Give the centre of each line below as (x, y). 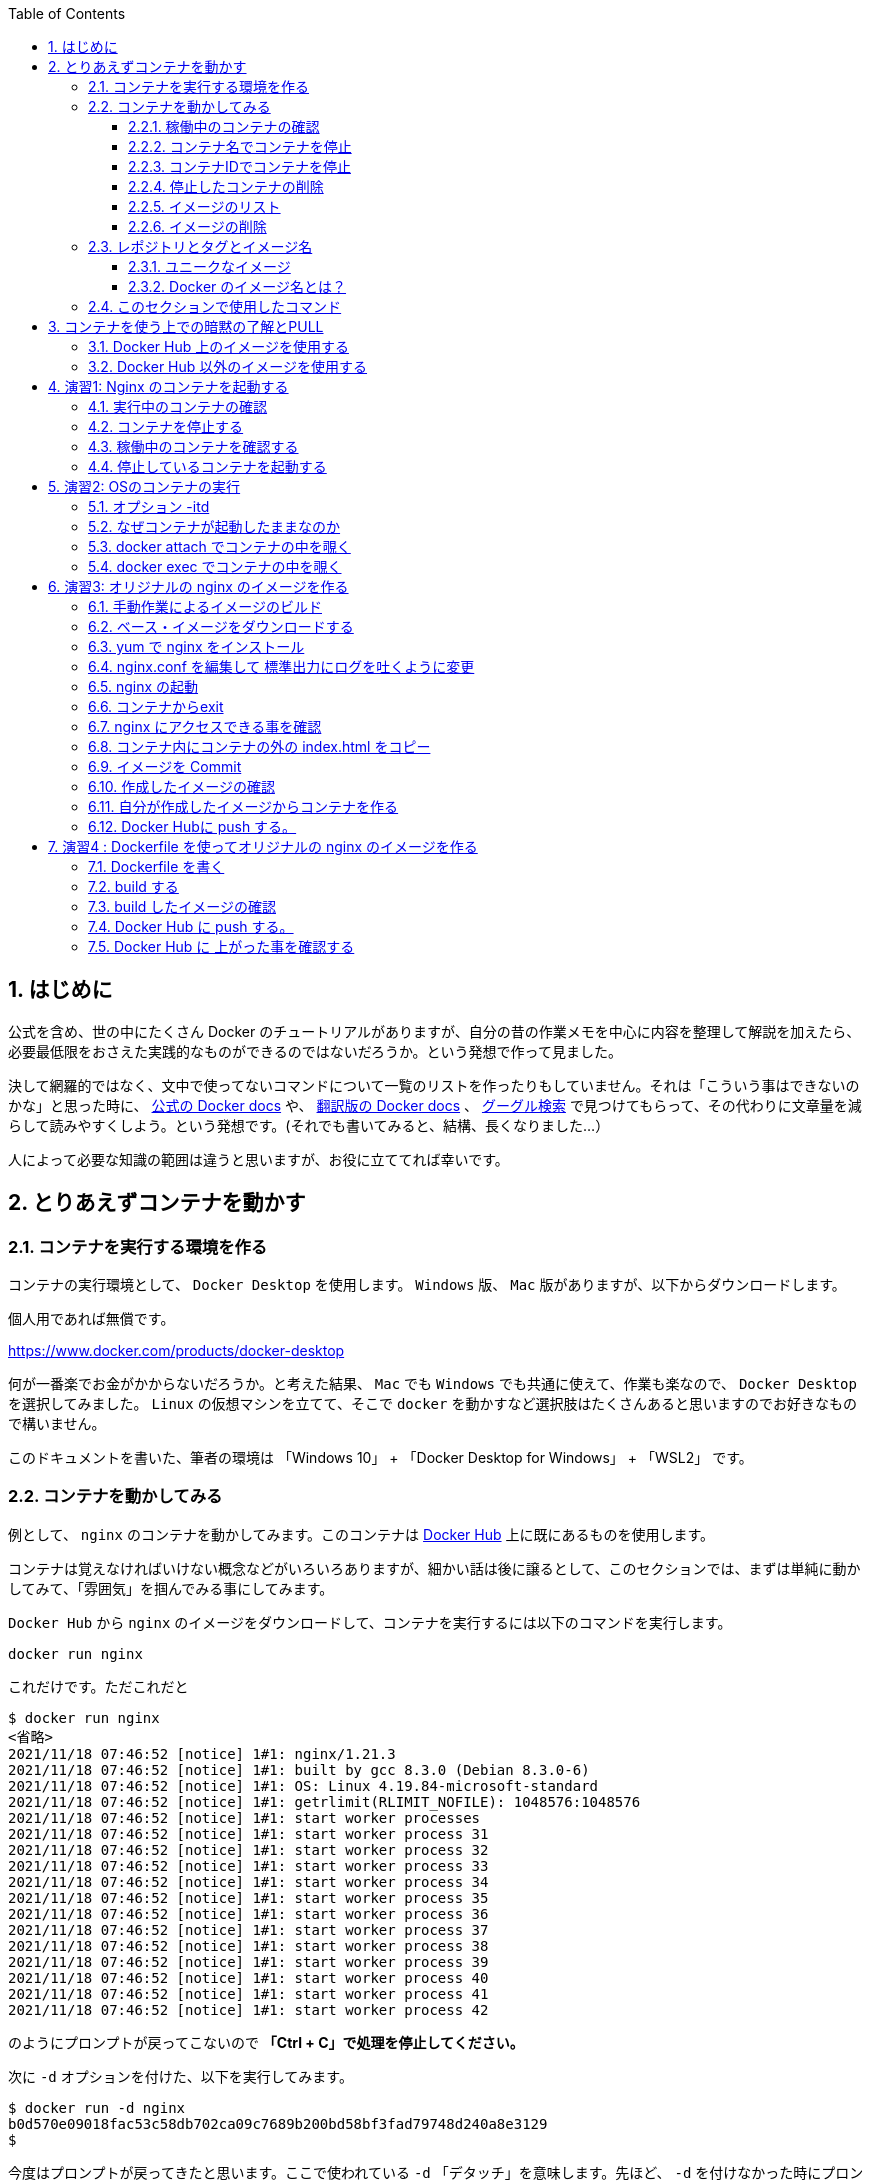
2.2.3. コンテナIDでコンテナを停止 (239, 166)
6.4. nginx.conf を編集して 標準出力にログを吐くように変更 (281, 666)
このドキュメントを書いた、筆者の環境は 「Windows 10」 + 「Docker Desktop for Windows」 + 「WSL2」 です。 (380, 1458)
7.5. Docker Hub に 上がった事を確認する (221, 946)
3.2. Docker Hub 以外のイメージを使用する (228, 366)
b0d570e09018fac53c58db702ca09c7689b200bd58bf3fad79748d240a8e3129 (278, 2123)
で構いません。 (57, 1424)
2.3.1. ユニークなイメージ (209, 266)
